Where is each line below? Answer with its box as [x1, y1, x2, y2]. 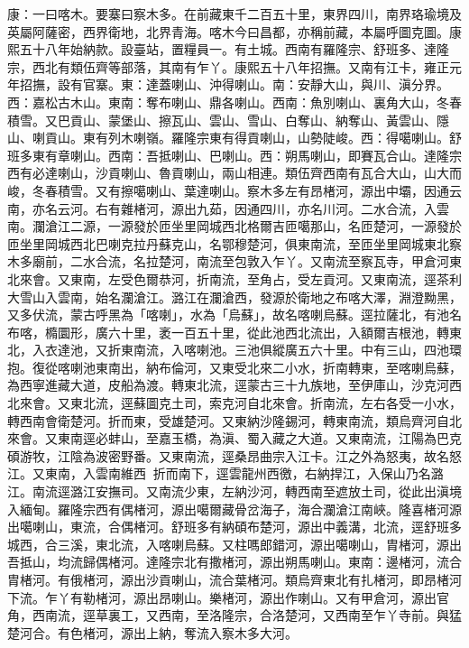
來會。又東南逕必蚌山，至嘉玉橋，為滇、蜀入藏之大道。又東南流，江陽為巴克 [7, 429, 462, 448]
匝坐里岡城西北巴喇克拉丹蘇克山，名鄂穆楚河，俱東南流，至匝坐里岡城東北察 [7, 234, 462, 253]
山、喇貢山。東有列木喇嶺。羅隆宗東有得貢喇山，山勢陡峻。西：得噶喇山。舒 [7, 128, 462, 147]
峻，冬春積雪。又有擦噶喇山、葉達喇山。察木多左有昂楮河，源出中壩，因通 [7, 181, 449, 199]
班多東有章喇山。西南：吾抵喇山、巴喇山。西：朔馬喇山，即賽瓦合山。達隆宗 [7, 145, 462, 164]
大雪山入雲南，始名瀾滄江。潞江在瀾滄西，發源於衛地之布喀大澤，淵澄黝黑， [7, 287, 462, 306]
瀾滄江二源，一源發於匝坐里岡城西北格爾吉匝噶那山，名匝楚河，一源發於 [32, 217, 462, 236]
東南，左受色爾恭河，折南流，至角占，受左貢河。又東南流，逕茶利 [69, 269, 462, 288]
